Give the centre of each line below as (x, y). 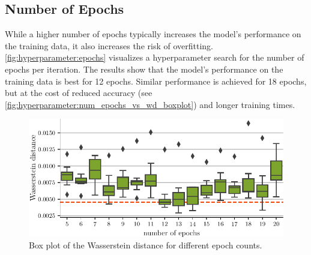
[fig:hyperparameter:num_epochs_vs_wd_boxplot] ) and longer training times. (150, 104)
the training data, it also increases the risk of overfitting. (109, 45)
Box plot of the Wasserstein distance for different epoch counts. (146, 245)
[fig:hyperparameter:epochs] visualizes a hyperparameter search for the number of (155, 57)
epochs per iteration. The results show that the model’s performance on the (144, 69)
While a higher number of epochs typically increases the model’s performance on (153, 34)
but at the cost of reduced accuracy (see (79, 93)
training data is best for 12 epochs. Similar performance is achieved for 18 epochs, (156, 81)
